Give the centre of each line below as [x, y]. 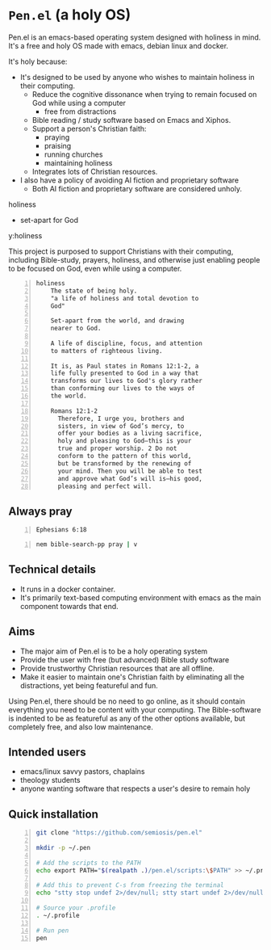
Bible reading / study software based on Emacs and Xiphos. [131, 120]
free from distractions [80, 111]
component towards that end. [69, 606]
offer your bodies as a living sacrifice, [130, 434]
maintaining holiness [78, 162]
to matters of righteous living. [106, 351]
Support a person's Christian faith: [89, 128]
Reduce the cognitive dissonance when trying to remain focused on [144, 94]
